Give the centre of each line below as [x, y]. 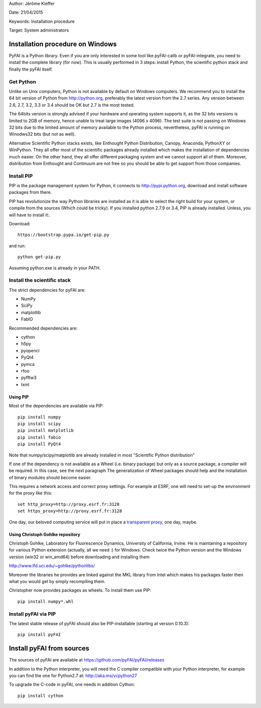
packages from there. [30, 192]
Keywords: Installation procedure [42, 21]
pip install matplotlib [46, 431]
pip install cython [41, 696]
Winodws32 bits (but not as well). [42, 134]
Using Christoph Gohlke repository [45, 534]
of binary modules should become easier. [50, 477]
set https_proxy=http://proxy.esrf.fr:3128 [70, 511]
